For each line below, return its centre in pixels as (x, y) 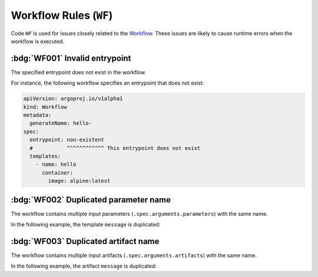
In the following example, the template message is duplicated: (86, 225)
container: (58, 173)
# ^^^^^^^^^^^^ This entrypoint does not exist (115, 148)
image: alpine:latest (79, 181)
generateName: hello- (61, 123)
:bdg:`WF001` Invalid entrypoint (71, 58)
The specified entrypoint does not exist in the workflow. (79, 72)
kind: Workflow (45, 107)
